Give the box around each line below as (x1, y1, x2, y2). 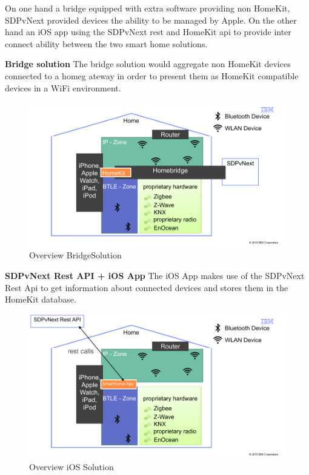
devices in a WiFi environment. (5, 81, 121, 94)
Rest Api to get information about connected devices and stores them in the (5, 281, 288, 293)
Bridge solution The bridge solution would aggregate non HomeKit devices (5, 57, 291, 70)
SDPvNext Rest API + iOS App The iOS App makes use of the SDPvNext (5, 269, 305, 282)
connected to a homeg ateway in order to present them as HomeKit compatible (5, 69, 299, 82)
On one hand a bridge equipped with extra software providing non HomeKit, (5, 2, 290, 14)
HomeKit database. (5, 293, 76, 306)
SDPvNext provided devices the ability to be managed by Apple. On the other (5, 13, 297, 26)
